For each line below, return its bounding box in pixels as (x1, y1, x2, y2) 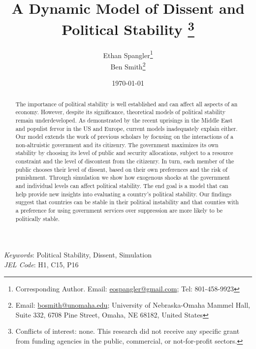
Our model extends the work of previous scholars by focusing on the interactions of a (15, 132, 233, 141)
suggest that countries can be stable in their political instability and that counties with (15, 198, 239, 206)
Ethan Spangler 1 (103, 48, 153, 60)
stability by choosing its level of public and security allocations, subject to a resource (15, 149, 233, 157)
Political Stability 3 (62, 17, 194, 39)
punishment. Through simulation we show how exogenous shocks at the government (15, 173, 230, 182)
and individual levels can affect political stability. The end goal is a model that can (15, 182, 228, 190)
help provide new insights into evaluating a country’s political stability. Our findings (15, 190, 231, 198)
